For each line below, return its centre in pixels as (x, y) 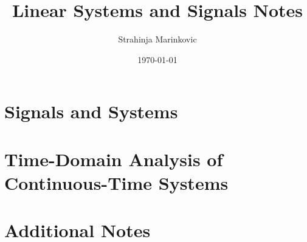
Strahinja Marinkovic (157, 39)
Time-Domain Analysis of (114, 159)
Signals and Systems (91, 111)
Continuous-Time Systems (116, 182)
